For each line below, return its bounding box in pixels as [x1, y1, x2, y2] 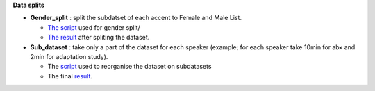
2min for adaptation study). [30, 52, 108, 60]
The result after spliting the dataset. [47, 33, 150, 42]
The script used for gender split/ [47, 23, 140, 31]
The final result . [47, 72, 93, 80]
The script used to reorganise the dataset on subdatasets [47, 63, 212, 71]
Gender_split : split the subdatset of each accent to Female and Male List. [30, 14, 242, 22]
